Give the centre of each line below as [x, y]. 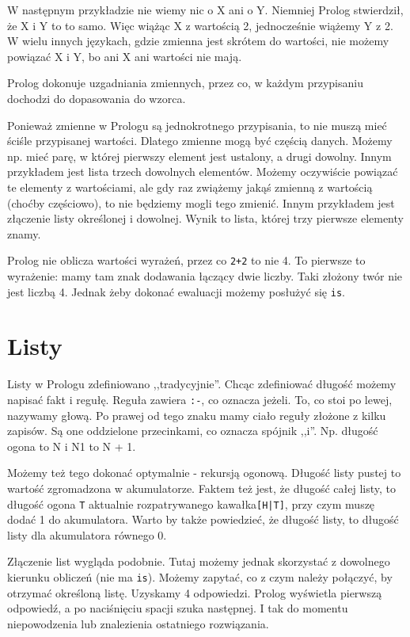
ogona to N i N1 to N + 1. [72, 446]
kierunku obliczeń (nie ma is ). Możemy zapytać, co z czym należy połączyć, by [200, 577]
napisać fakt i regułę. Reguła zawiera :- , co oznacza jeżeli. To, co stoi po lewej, [200, 399]
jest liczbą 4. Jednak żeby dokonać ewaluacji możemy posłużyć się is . [176, 291]
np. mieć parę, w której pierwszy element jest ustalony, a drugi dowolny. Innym [199, 156]
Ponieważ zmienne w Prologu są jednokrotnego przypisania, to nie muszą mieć [197, 125]
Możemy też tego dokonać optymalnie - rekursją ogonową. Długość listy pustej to [204, 473]
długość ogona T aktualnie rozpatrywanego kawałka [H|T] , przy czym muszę [191, 503]
